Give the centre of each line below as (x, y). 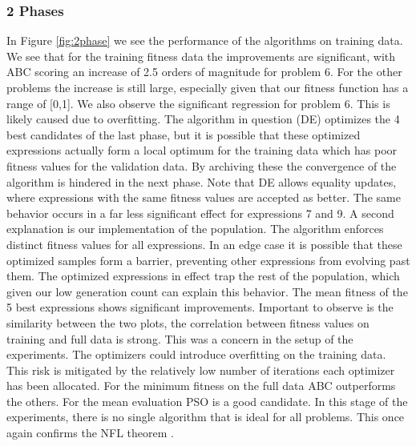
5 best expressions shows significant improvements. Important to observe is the (200, 307)
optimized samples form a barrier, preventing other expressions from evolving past (208, 260)
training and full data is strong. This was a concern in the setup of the (180, 338)
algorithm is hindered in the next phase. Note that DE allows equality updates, (202, 181)
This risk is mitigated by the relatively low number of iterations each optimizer (201, 370)
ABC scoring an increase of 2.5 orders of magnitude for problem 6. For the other (204, 72)
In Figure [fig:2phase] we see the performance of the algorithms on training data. (205, 40)
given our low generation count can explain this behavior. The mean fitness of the (207, 291)
